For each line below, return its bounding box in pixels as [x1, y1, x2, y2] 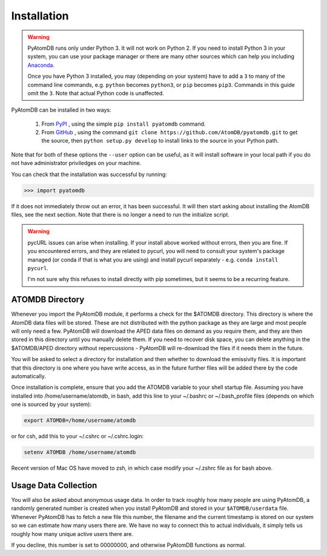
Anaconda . [27, 61, 54, 69]
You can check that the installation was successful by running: [11, 171, 167, 178]
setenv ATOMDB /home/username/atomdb [24, 449, 136, 456]
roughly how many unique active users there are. [11, 530, 133, 537]
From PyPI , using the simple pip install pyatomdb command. [41, 120, 206, 127]
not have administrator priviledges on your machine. [11, 160, 142, 167]
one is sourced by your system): [11, 401, 92, 408]
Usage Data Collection [11, 480, 97, 490]
